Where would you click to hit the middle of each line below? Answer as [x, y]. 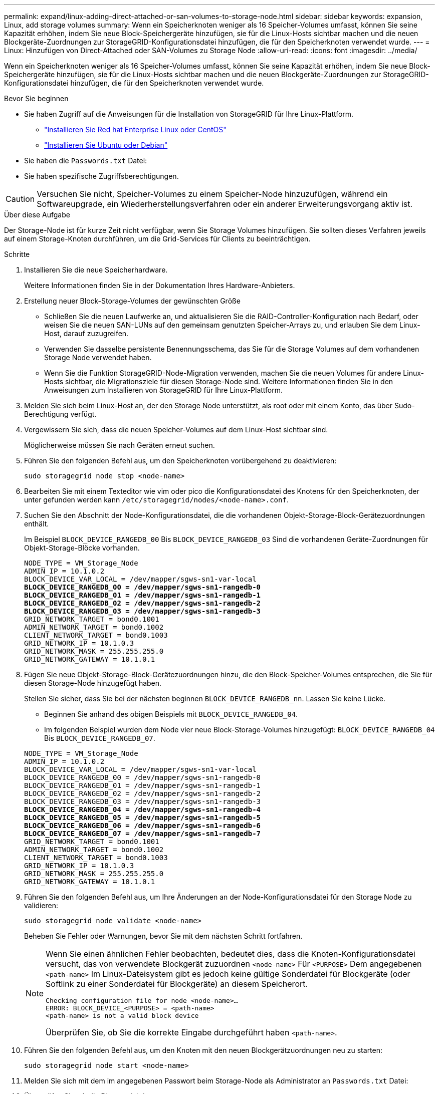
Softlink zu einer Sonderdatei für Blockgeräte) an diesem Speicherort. [177, 984]
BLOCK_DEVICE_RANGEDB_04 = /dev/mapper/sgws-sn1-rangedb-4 [143, 809]
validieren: [41, 905]
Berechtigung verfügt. [60, 414]
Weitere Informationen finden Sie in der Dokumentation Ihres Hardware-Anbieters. [160, 285]
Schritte [17, 254]
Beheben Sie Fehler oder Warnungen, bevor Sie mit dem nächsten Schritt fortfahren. [163, 936]
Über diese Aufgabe [37, 215]
